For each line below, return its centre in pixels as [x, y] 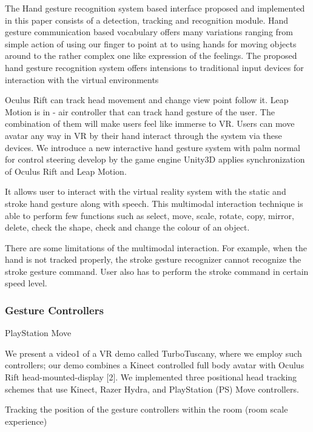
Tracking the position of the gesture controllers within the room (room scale [146, 409]
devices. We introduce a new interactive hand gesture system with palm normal [153, 147]
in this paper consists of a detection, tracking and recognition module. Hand [147, 20]
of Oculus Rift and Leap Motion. [66, 171]
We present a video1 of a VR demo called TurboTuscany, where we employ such [153, 353]
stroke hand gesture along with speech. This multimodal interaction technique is [154, 203]
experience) [26, 421]
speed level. [26, 283]
